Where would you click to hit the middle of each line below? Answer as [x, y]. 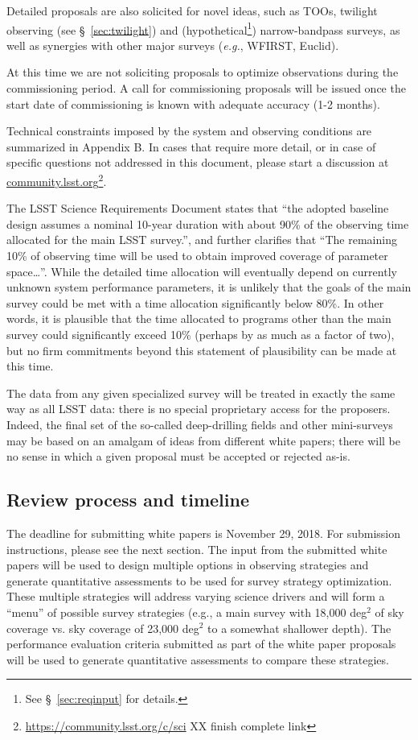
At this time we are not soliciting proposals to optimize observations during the [203, 72]
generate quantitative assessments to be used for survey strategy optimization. [199, 580]
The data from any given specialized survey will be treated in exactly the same [201, 393]
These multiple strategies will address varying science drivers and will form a [196, 596]
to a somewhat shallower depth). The [299, 628]
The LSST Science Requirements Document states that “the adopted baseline [198, 208]
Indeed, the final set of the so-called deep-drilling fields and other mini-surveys [200, 424]
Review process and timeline [128, 500]
